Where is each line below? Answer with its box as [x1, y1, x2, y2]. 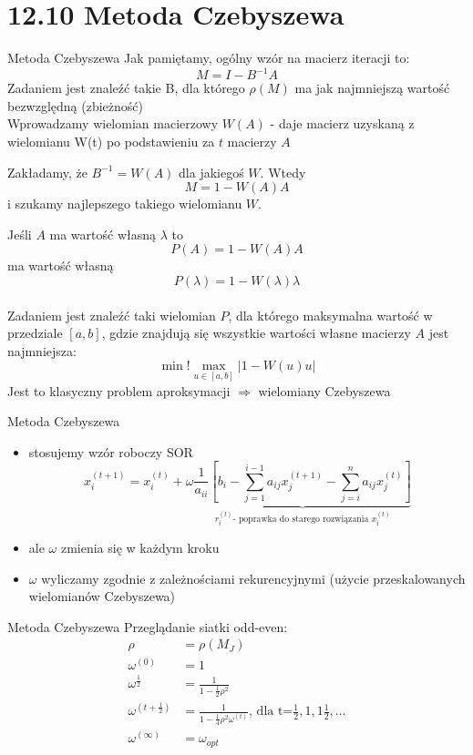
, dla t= [249, 705, 293, 719]
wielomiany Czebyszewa [258, 381, 391, 400]
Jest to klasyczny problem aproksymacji [7, 381, 231, 400]
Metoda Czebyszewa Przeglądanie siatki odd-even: [7, 617, 288, 636]
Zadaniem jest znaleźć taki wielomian [7, 305, 216, 324]
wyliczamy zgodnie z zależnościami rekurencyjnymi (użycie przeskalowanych [41, 568, 466, 587]
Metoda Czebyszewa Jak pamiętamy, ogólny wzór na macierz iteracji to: [7, 48, 410, 67]
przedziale [7, 323, 63, 342]
